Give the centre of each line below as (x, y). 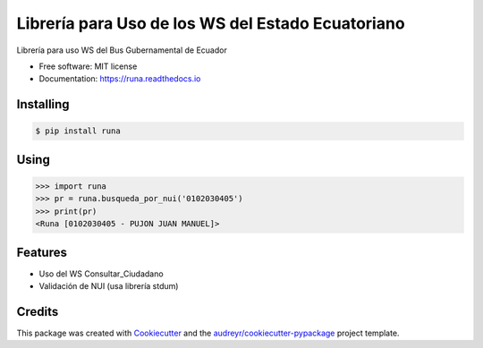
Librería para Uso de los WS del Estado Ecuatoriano (211, 23)
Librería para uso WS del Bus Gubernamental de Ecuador (122, 50)
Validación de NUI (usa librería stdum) (109, 285)
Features (42, 252)
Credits (38, 312)
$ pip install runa (78, 131)
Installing (43, 104)
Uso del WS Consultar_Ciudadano (102, 274)
